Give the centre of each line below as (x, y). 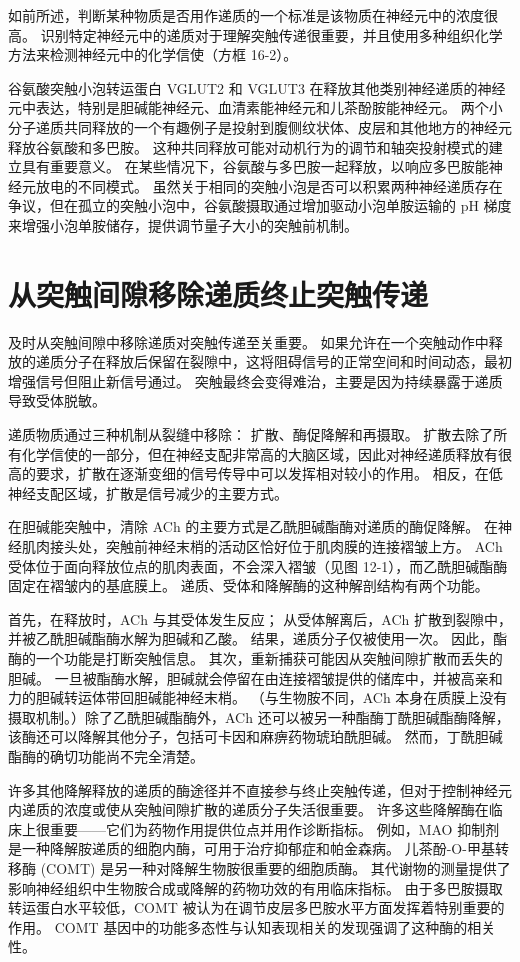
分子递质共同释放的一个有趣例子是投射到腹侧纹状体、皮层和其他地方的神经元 (260, 126)
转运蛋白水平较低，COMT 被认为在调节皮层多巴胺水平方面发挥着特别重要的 (256, 907)
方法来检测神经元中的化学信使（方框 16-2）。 (153, 54)
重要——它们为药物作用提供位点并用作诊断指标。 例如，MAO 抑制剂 (274, 828)
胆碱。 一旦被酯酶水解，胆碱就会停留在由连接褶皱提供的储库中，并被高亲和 (255, 677)
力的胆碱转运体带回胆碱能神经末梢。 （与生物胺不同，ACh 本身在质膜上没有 (258, 697)
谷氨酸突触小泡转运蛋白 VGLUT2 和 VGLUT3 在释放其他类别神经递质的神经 (257, 87)
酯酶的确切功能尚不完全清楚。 (106, 755)
